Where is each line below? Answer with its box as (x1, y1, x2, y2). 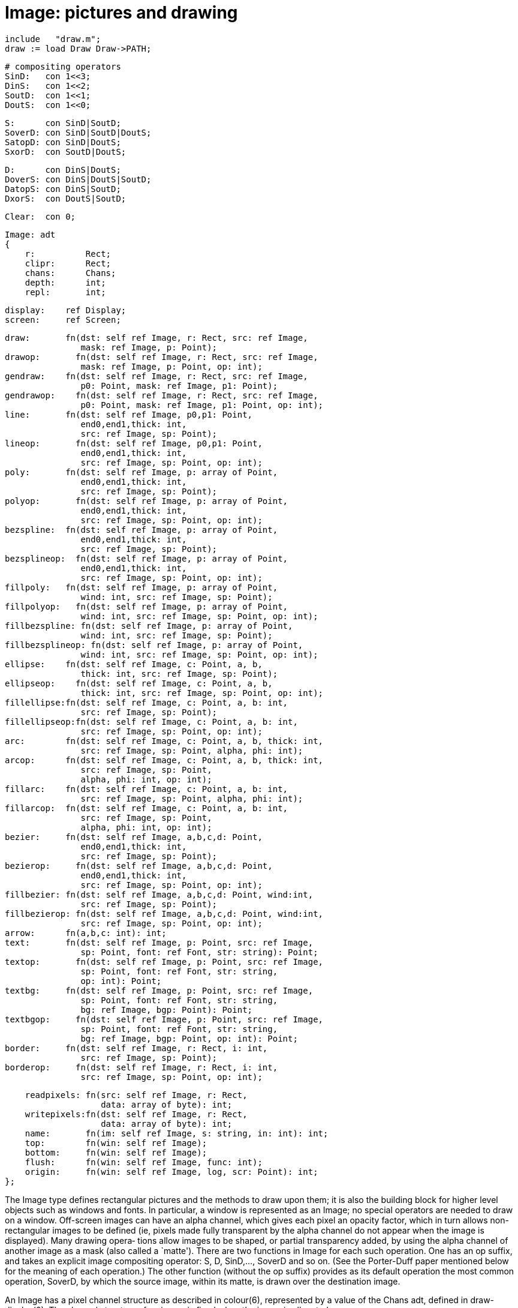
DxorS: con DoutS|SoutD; (5, 193, 127, 203)
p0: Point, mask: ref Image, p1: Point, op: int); (80, 400, 324, 410)
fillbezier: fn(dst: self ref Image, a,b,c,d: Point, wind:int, (5, 889, 314, 899)
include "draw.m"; (5, 34, 101, 44)
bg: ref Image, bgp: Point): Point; (80, 1004, 253, 1015)
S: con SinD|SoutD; (5, 118, 121, 128)
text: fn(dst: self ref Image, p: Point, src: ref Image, (5, 937, 314, 947)
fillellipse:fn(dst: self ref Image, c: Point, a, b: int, (5, 697, 288, 707)
